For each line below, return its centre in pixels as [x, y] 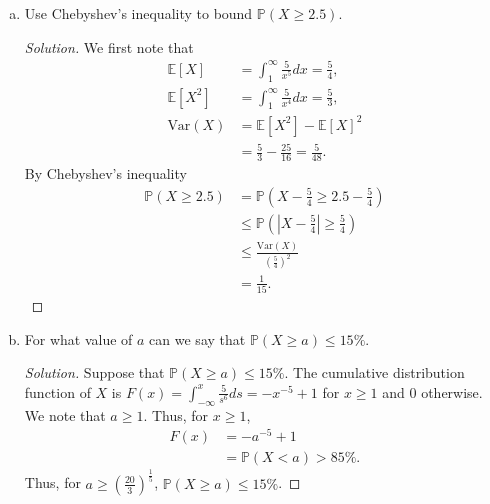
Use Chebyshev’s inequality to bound [138, 13]
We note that [65, 414]
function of [57, 391]
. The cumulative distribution [374, 372]
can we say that [197, 338]
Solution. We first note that [109, 46]
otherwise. [452, 391]
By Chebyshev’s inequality [105, 173]
